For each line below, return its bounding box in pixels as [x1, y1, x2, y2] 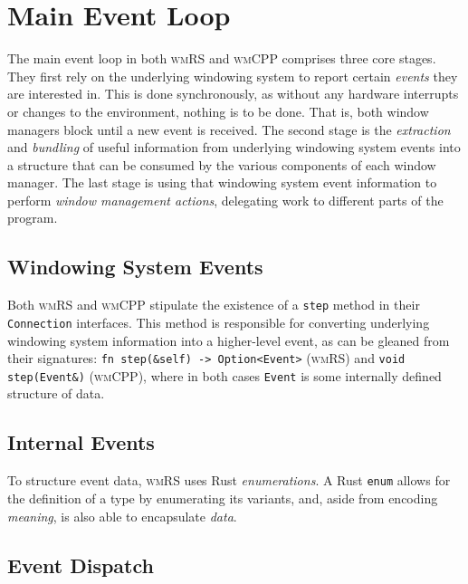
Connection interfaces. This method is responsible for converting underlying [7, 312, 430, 331]
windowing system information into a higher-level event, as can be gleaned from [7, 330, 450, 349]
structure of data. [7, 384, 105, 403]
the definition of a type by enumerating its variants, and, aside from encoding [7, 488, 438, 507]
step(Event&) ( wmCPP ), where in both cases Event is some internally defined [7, 366, 442, 385]
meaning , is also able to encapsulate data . [7, 506, 237, 525]
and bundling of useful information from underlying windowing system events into [7, 138, 461, 157]
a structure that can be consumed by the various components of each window [7, 155, 436, 174]
